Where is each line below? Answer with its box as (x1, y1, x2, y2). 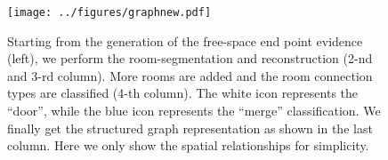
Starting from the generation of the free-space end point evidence (7, 31, 363, 50)
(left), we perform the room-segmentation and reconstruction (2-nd (7, 49, 373, 68)
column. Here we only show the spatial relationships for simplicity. (7, 136, 369, 155)
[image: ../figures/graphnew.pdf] (7, 6, 212, 19)
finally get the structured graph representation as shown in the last (7, 118, 373, 137)
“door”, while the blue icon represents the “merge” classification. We (7, 101, 381, 120)
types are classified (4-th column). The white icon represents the (7, 84, 359, 102)
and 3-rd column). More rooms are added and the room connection (7, 66, 373, 84)
